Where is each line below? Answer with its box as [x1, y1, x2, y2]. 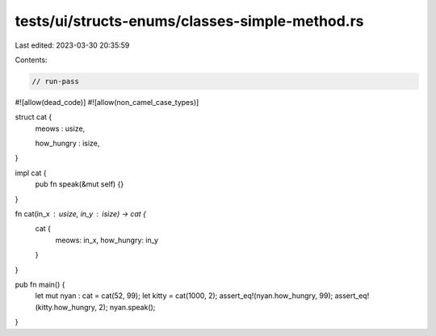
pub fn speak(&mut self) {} [35, 179, 124, 189]
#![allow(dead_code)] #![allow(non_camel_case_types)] [15, 97, 199, 107]
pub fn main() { [15, 279, 65, 289]
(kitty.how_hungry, [35, 302, 97, 312]
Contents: [15, 55, 48, 65]
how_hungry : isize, [35, 138, 100, 149]
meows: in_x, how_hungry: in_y [55, 235, 159, 245]
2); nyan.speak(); [98, 302, 156, 312]
